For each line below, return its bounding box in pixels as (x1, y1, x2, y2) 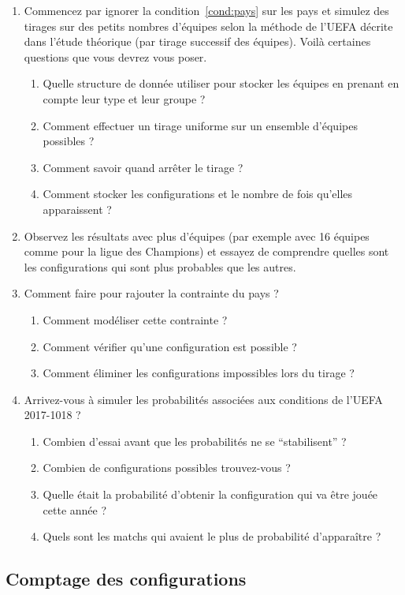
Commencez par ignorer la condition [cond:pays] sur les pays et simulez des (24, 2, 389, 18)
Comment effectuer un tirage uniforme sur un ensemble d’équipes (43, 117, 358, 133)
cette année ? (43, 501, 107, 518)
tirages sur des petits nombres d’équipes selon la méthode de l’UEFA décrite (24, 17, 393, 34)
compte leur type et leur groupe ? (43, 90, 206, 107)
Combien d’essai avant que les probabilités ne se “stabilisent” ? (43, 432, 347, 449)
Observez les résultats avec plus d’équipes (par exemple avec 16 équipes (24, 227, 370, 244)
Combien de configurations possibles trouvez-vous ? (43, 459, 291, 476)
